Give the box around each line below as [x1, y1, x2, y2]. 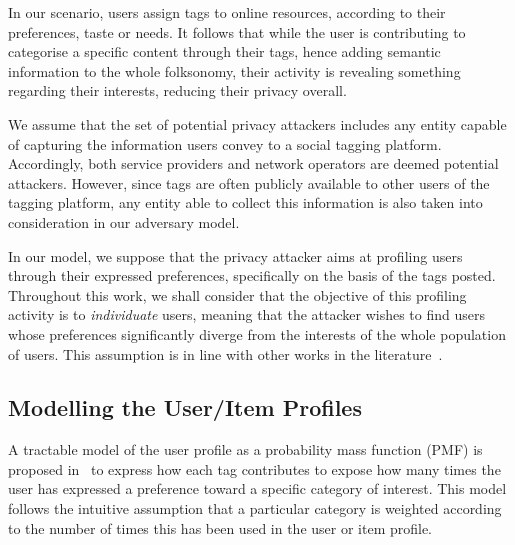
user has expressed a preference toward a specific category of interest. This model [8, 478, 507, 499]
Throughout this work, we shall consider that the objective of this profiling [8, 284, 467, 305]
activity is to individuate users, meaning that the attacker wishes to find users [8, 304, 486, 325]
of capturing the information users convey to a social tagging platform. [8, 133, 442, 154]
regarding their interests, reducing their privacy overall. [8, 80, 347, 101]
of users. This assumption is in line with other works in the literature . [8, 343, 443, 364]
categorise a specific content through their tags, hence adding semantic [8, 41, 441, 62]
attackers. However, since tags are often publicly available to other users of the [8, 172, 490, 193]
